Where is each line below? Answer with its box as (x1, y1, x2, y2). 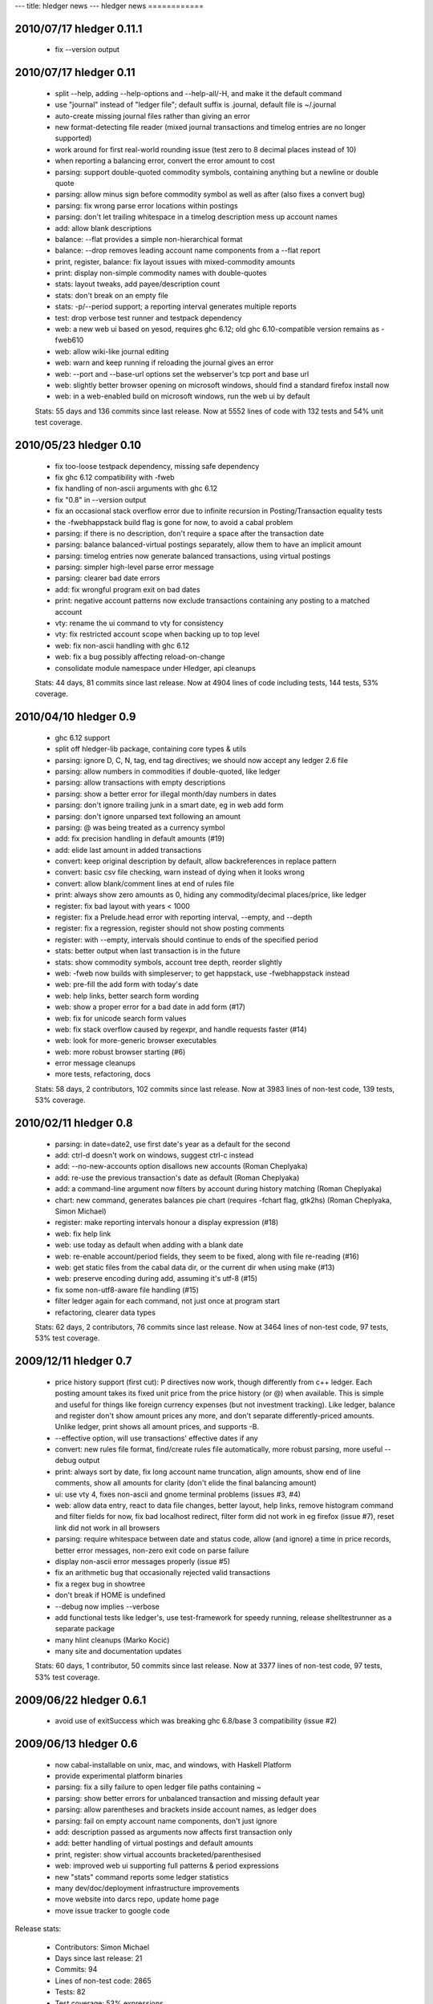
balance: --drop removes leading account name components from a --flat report (55, 245, 321, 256)
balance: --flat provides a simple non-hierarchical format (55, 234, 243, 244)
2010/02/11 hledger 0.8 (14, 1117, 133, 1130)
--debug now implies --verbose (55, 1602, 160, 1611)
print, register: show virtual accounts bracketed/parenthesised (55, 1849, 261, 1859)
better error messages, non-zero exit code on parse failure (55, 1545, 249, 1555)
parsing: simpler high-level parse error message (55, 562, 214, 572)
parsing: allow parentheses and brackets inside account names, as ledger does (55, 1804, 317, 1815)
